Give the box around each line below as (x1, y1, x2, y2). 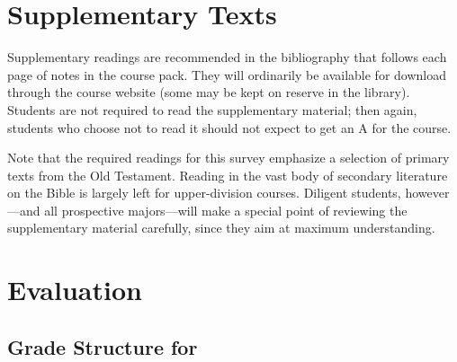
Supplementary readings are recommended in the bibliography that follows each (7, 48, 447, 66)
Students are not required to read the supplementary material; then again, (7, 100, 417, 119)
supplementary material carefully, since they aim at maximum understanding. (7, 218, 435, 237)
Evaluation (7, 271, 142, 308)
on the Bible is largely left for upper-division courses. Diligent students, (7, 183, 401, 202)
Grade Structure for (7, 332, 198, 360)
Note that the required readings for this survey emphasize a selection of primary (7, 148, 450, 167)
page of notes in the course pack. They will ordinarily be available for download (7, 65, 446, 84)
